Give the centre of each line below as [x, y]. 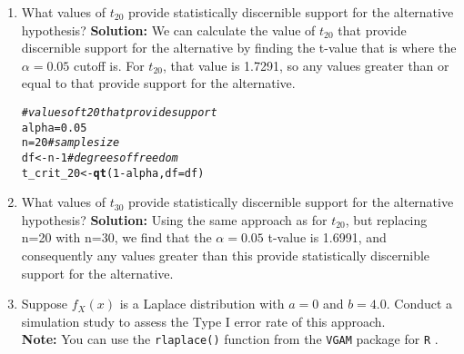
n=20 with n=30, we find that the [116, 237]
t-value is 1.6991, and [327, 237]
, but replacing [386, 219]
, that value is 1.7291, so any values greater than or [306, 65]
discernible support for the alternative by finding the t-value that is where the [239, 48]
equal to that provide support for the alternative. [158, 83]
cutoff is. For [109, 65]
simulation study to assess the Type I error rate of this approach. [203, 321]
